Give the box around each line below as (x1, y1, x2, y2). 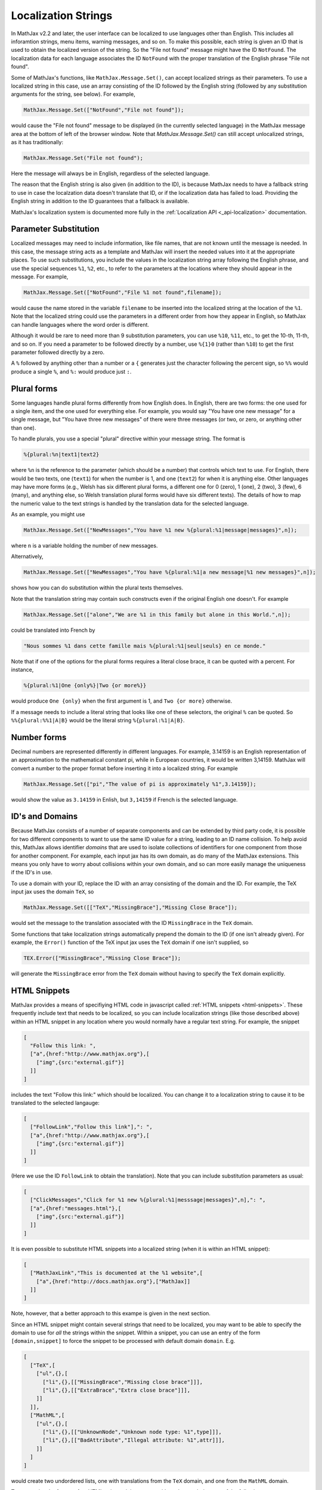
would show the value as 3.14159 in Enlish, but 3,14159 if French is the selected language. (11, 796, 238, 803)
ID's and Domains (11, 811, 78, 822)
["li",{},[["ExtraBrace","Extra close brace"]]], (42, 1387, 191, 1394)
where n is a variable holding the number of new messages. (11, 542, 158, 550)
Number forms (11, 732, 67, 742)
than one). (11, 424, 36, 432)
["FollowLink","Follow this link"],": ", (30, 1123, 153, 1131)
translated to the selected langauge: (11, 1099, 100, 1106)
